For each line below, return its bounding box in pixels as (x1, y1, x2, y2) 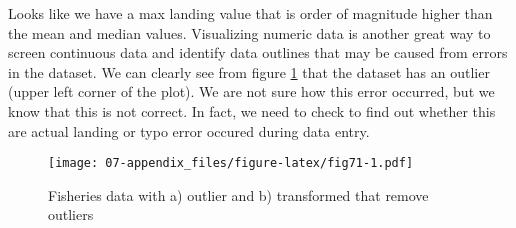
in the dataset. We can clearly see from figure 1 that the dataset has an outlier (8, 61, 490, 82)
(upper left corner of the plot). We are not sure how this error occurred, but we (8, 81, 495, 102)
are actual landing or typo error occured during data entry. (8, 120, 370, 141)
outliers (48, 204, 94, 225)
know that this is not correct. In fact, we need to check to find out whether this (8, 100, 496, 121)
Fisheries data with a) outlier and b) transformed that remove (48, 184, 429, 205)
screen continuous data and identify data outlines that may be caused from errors (8, 42, 508, 63)
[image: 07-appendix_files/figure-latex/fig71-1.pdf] (48, 156, 414, 171)
